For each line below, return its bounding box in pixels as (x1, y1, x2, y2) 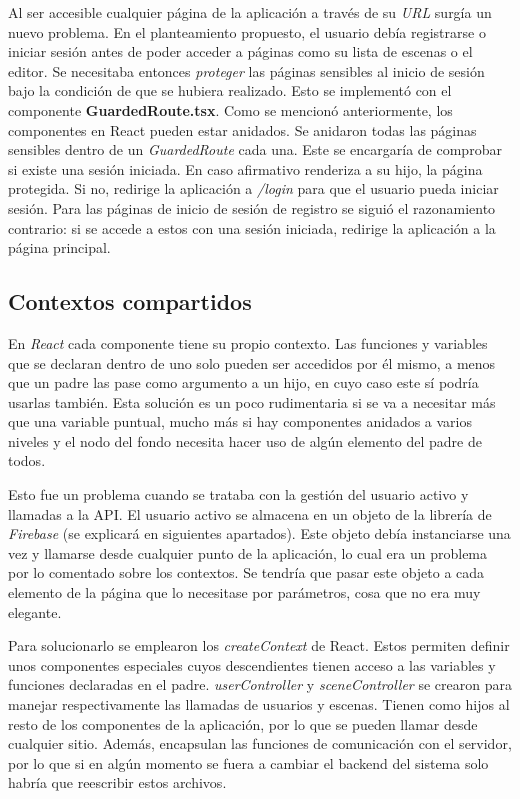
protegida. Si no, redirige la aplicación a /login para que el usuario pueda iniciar (8, 178, 499, 199)
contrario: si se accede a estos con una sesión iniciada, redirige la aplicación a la (8, 217, 496, 238)
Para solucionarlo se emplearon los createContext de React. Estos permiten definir (8, 635, 510, 656)
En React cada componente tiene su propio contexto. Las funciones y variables (8, 332, 488, 353)
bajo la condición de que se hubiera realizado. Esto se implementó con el (8, 80, 452, 101)
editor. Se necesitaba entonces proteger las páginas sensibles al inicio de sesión (8, 60, 485, 81)
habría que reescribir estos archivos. (8, 772, 227, 793)
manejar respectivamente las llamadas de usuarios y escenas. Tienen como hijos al (8, 694, 510, 715)
